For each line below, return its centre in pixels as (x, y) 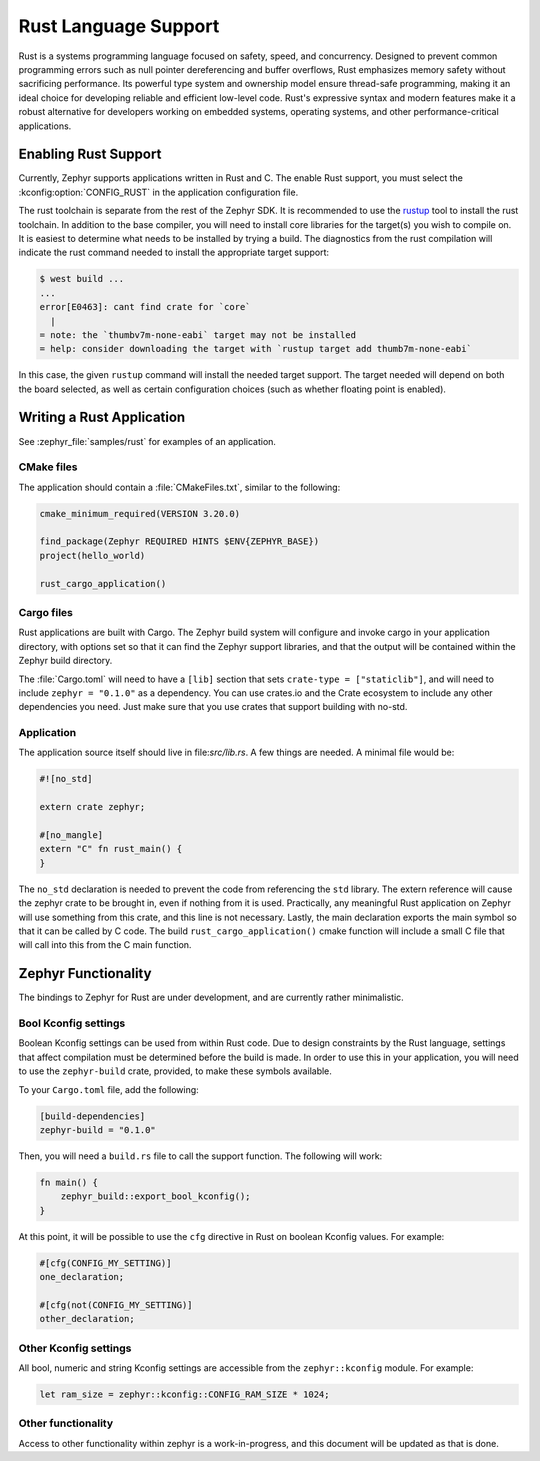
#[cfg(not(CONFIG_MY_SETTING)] (116, 1304)
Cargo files (46, 613)
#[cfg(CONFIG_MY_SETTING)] (105, 1263)
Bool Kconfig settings (72, 1023)
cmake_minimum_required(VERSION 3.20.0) (139, 513)
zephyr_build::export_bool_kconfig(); (155, 1196)
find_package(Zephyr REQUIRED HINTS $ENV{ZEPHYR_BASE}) (179, 541)
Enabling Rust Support (90, 154)
